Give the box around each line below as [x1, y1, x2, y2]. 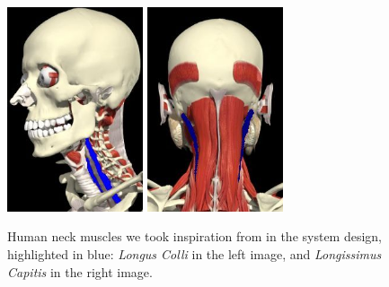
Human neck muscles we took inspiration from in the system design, [7, 227, 383, 246]
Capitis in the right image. [7, 262, 153, 281]
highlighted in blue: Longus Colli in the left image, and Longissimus [7, 244, 382, 263]
